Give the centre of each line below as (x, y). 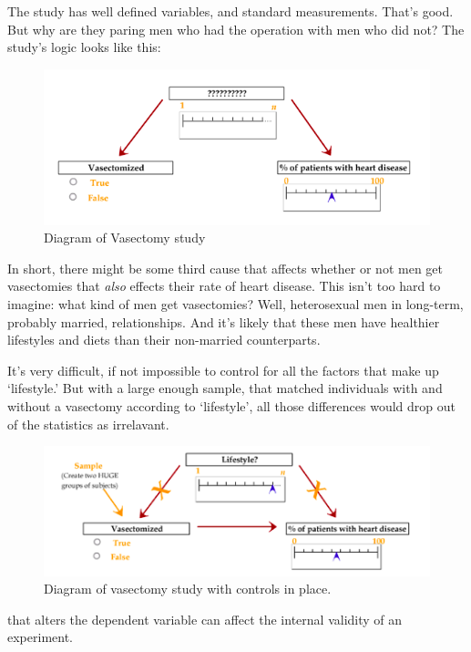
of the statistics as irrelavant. (88, 424)
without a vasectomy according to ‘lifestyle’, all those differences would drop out (231, 405)
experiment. (40, 637)
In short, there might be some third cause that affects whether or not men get (225, 268)
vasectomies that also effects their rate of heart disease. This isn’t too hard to (224, 286)
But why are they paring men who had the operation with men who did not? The (236, 29)
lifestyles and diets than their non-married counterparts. (164, 340)
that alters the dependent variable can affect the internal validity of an (205, 619)
